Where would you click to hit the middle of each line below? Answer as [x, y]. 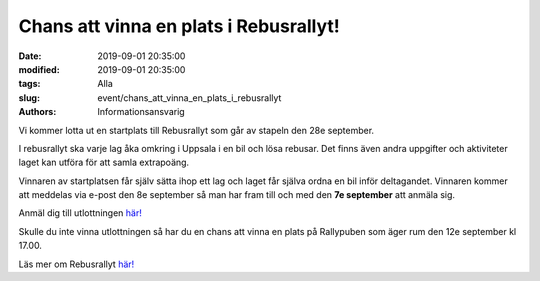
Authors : [37, 112]
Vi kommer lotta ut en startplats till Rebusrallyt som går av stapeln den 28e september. [196, 130]
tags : [29, 84]
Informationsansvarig [141, 112]
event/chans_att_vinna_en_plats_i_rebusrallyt [189, 97]
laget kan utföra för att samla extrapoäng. [104, 162]
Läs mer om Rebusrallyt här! [76, 264]
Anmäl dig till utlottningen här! [80, 213]
